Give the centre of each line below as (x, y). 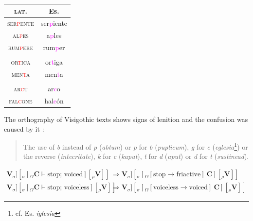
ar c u (21, 89)
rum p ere (21, 47)
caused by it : (24, 128)
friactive (189, 175)
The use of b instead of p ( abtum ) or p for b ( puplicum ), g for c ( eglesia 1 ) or (136, 146)
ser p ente (21, 23)
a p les (54, 35)
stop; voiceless (68, 188)
